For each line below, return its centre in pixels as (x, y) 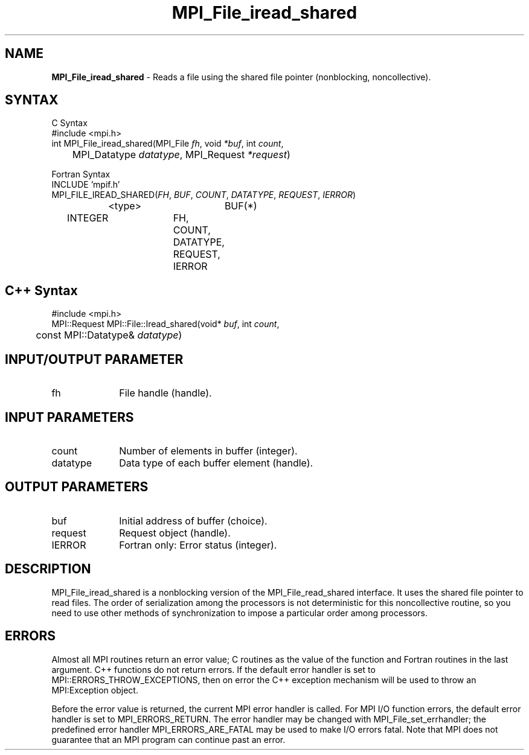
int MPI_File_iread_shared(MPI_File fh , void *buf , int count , (168, 144)
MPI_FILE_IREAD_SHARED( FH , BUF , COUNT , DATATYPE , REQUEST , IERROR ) (204, 195)
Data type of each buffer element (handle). (216, 463)
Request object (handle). (175, 533)
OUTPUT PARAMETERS (77, 487)
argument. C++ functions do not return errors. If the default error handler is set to (213, 669)
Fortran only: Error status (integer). (198, 545)
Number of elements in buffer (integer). (208, 451)
